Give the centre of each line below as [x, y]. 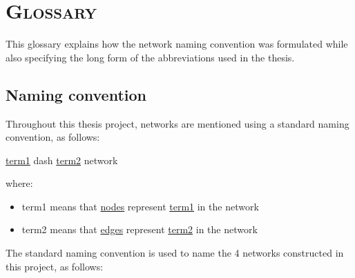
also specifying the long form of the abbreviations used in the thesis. [150, 57]
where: [19, 183]
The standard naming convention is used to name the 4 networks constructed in [175, 253]
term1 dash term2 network [62, 160]
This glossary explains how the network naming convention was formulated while [177, 44]
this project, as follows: [55, 266]
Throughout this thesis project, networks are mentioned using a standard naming [177, 123]
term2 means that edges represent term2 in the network [140, 229]
